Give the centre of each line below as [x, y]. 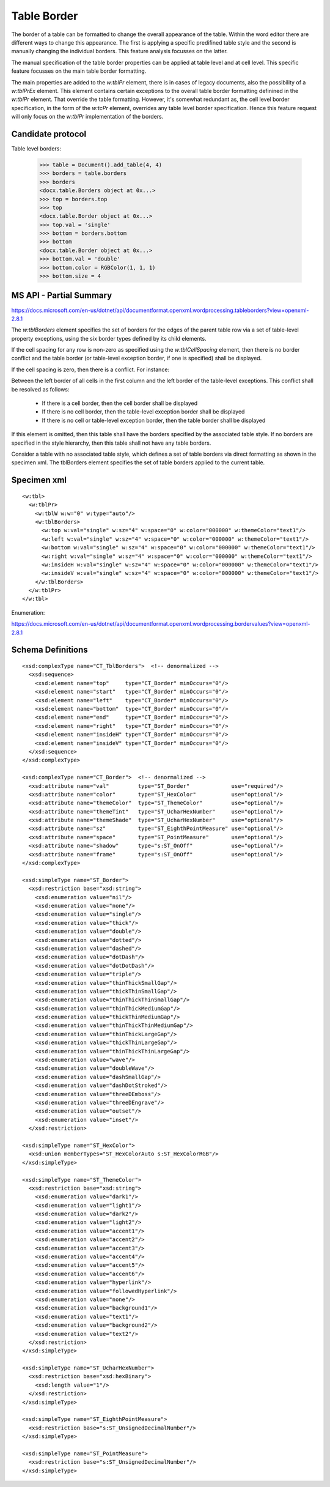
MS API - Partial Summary [62, 296]
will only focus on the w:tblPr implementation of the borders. [87, 117]
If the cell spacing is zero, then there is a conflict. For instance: [90, 369]
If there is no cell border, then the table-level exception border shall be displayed [143, 412]
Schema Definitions [50, 650]
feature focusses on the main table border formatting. [79, 71]
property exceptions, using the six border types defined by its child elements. [109, 338]
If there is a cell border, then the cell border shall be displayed [120, 403]
